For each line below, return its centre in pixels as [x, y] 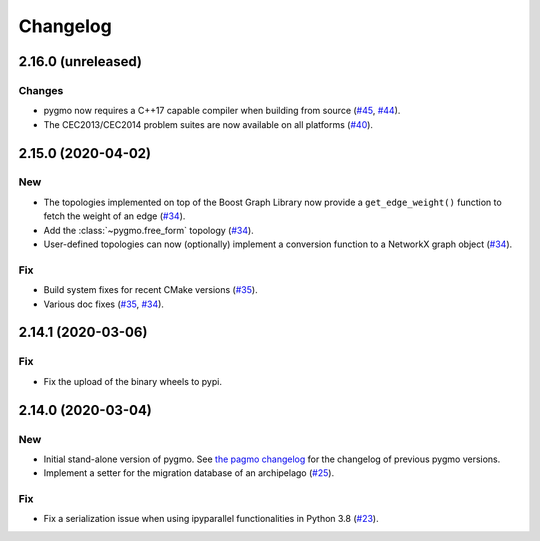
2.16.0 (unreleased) [80, 61]
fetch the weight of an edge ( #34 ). [114, 216]
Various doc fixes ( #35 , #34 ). [104, 304]
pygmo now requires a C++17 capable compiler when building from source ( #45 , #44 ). [222, 111]
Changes [41, 90]
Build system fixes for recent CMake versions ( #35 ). [151, 290]
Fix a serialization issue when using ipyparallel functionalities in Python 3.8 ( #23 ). [211, 519]
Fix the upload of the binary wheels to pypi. [132, 381]
